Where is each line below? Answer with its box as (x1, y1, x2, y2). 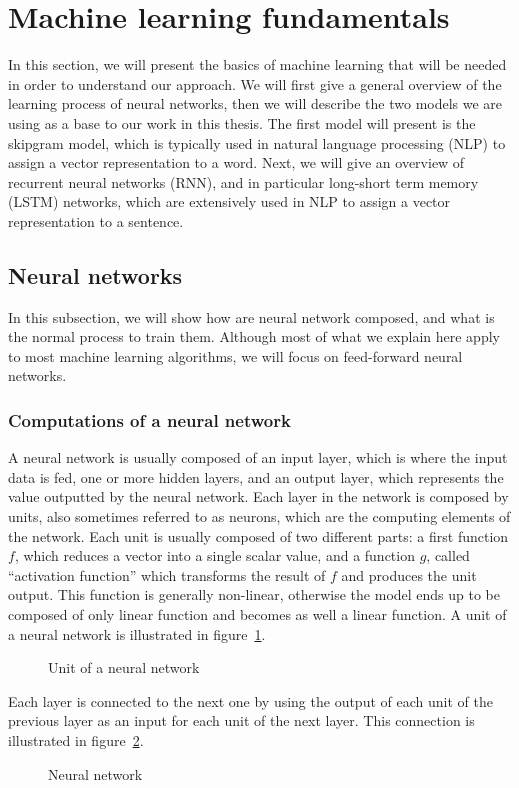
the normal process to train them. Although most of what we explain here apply (8, 326, 500, 347)
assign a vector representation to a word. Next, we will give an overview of (8, 152, 465, 173)
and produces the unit (341, 564, 477, 585)
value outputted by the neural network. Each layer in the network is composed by (8, 486, 509, 507)
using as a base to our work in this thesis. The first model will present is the (8, 112, 476, 133)
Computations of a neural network (8, 407, 291, 432)
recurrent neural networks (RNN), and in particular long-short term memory (8, 171, 479, 192)
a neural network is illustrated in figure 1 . (8, 623, 266, 644)
